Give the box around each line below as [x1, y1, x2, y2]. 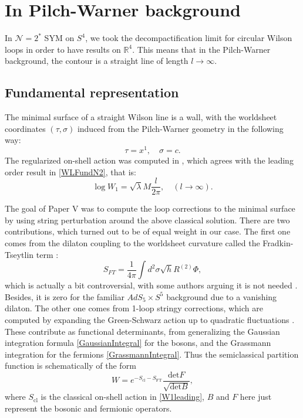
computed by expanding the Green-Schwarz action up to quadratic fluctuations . [5, 313, 295, 325]
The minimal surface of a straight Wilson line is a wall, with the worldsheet [5, 111, 277, 123]
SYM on [44, 32, 75, 44]
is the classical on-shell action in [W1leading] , [41, 390, 204, 403]
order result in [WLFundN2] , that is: [5, 165, 136, 178]
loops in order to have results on [5, 43, 121, 55]
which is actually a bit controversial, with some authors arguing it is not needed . [5, 279, 298, 291]
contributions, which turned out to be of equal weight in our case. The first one [5, 225, 291, 237]
